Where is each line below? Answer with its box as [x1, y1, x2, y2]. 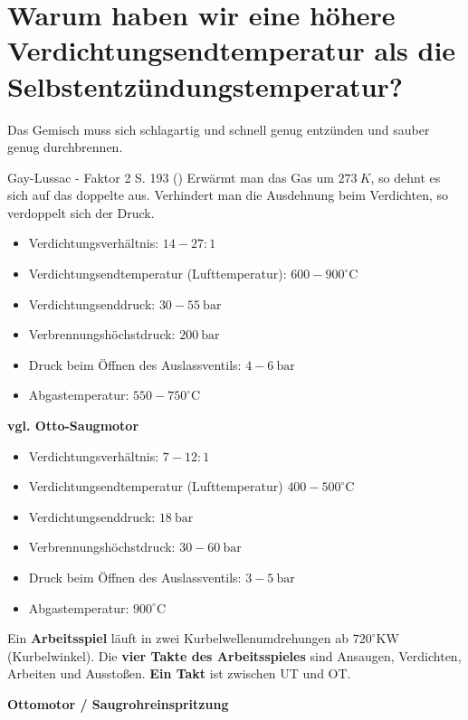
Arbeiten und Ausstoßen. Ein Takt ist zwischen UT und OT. [7, 664, 351, 683]
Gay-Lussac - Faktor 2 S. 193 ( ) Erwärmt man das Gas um [7, 167, 334, 186]
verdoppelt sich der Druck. [7, 203, 155, 222]
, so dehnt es [370, 167, 441, 186]
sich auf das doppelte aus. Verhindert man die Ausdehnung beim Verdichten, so [7, 185, 449, 204]
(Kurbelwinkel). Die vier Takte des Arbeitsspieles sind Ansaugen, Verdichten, [7, 646, 462, 665]
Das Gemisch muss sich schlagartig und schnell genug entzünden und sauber [7, 119, 430, 138]
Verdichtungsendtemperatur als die [7, 32, 456, 69]
